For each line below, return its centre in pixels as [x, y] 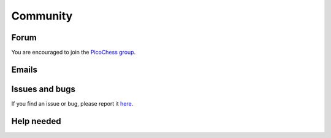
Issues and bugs [44, 89]
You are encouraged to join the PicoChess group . [74, 53]
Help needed [36, 121]
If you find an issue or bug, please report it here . [72, 103]
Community [42, 16]
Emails [25, 69]
